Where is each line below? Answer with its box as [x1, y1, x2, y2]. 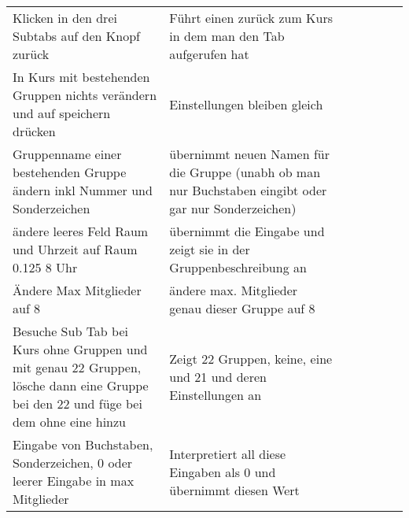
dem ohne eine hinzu [13, 413, 127, 431]
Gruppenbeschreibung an [169, 258, 307, 276]
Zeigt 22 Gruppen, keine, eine [169, 349, 333, 368]
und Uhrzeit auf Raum [13, 240, 138, 258]
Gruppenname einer [13, 145, 122, 163]
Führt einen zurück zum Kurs [169, 9, 333, 27]
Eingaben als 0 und [169, 462, 276, 481]
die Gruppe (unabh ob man [169, 163, 321, 181]
